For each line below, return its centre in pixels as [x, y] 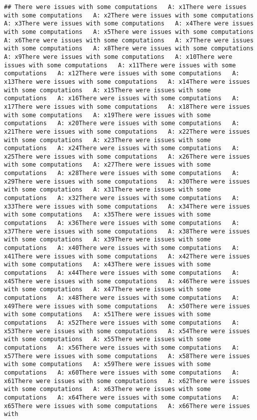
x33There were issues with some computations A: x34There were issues [127, 206]
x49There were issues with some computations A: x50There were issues [127, 306]
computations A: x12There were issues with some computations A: [122, 74]
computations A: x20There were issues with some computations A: [122, 123]
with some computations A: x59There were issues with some [108, 364]
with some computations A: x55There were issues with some [108, 339]
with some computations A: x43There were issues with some [108, 265]
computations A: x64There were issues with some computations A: [122, 397]
